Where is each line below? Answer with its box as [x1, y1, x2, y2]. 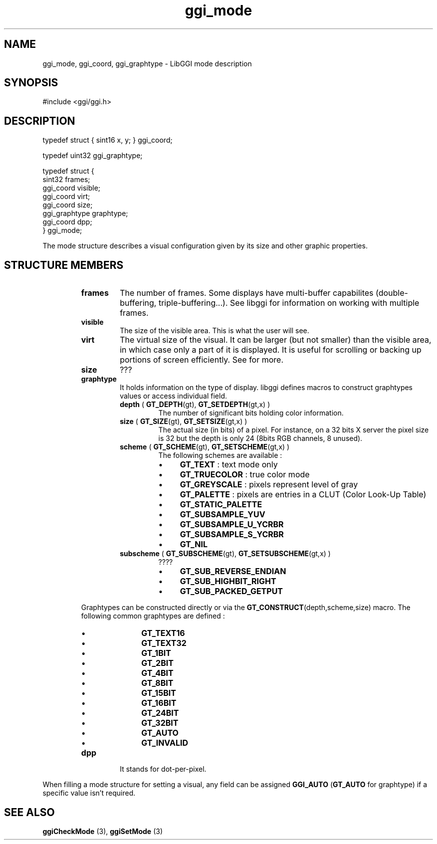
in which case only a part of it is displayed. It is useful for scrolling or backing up [120, 345, 422, 355]
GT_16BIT [141, 698, 177, 708]
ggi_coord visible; [42, 184, 101, 193]
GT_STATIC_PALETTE [180, 499, 262, 510]
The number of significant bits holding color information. [158, 409, 344, 418]
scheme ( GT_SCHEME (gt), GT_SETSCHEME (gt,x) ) [120, 442, 290, 451]
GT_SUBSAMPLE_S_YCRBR [180, 529, 284, 540]
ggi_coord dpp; [42, 217, 92, 226]
